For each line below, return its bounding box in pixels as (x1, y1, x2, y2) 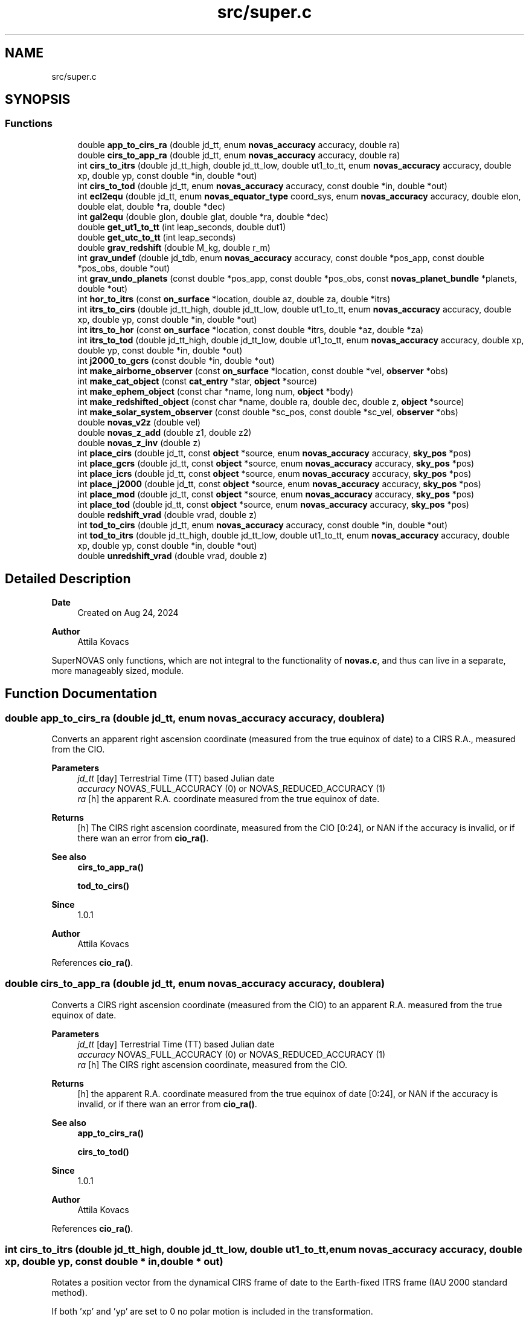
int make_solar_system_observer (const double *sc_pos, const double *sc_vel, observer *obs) (77, 406, 458, 417)
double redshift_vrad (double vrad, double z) (77, 509, 257, 520)
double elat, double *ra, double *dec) (77, 201, 226, 212)
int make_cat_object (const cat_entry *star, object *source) (77, 375, 318, 386)
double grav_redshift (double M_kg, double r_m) (77, 242, 271, 253)
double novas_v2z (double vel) (77, 416, 201, 427)
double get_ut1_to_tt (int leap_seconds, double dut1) (77, 221, 286, 232)
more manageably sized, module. (51, 665, 184, 676)
